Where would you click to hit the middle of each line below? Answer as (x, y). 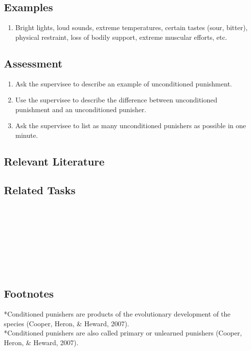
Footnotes (29, 293)
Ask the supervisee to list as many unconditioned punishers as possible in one (131, 125)
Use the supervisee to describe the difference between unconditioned (116, 100)
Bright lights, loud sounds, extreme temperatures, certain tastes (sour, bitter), (131, 27)
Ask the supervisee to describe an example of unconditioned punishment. (124, 83)
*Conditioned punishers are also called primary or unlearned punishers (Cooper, (123, 333)
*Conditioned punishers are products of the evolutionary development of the (117, 313)
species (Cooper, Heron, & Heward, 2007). (67, 323)
